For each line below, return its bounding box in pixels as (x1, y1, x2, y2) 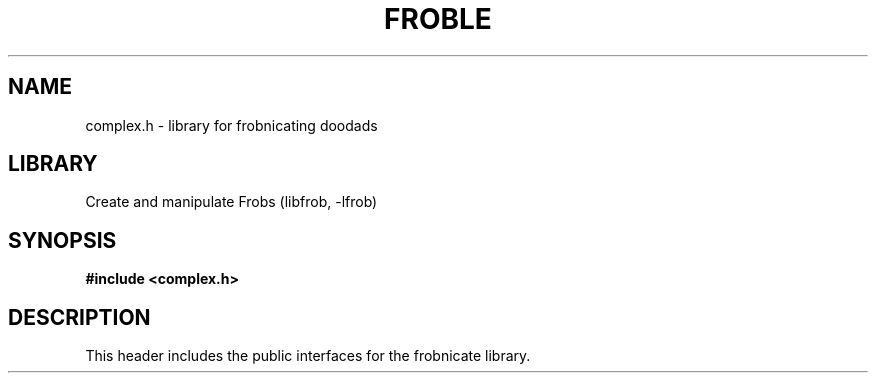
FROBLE (384, 2, 492, 36)
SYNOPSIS (8, 227, 117, 253)
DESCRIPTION (8, 304, 151, 330)
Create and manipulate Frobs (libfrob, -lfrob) (85, 193, 378, 211)
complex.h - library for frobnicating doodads (85, 116, 378, 134)
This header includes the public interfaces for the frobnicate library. (85, 347, 531, 365)
